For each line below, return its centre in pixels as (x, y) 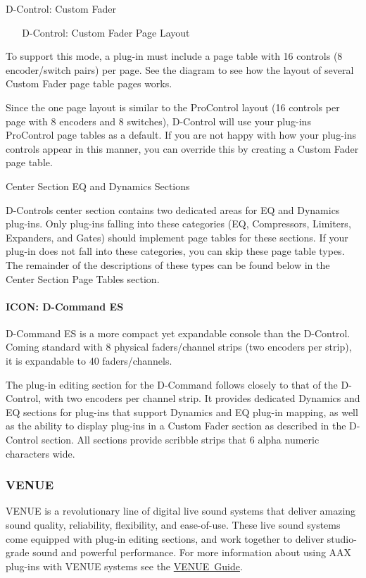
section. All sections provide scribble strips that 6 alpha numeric (180, 440)
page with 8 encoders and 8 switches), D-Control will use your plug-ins (158, 121)
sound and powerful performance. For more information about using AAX (192, 552)
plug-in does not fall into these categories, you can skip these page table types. (175, 251)
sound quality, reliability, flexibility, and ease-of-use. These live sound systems (173, 525)
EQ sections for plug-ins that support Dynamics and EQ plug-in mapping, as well (182, 411)
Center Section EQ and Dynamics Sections (98, 186)
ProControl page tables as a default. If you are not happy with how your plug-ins (181, 135)
